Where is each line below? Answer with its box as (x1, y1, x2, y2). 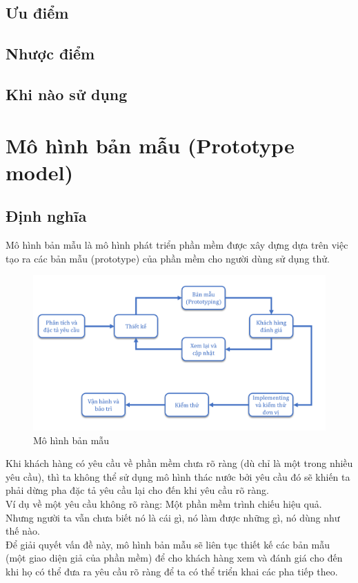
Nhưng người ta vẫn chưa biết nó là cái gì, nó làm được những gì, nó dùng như (6, 510, 340, 524)
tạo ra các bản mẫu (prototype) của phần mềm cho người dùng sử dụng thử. (6, 251, 330, 265)
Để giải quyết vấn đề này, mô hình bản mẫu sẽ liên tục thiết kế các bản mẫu (6, 537, 330, 551)
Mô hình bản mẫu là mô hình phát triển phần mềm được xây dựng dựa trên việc (6, 238, 348, 252)
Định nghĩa (6, 205, 87, 227)
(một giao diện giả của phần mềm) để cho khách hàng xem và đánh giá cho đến (6, 551, 343, 565)
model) (6, 157, 73, 186)
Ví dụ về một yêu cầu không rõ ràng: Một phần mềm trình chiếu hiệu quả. (6, 496, 322, 510)
